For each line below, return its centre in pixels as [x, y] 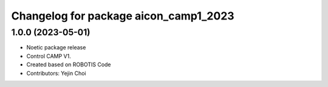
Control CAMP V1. [49, 56]
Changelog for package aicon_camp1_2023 [123, 16]
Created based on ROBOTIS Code [69, 64]
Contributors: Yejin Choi [56, 73]
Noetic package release [56, 47]
